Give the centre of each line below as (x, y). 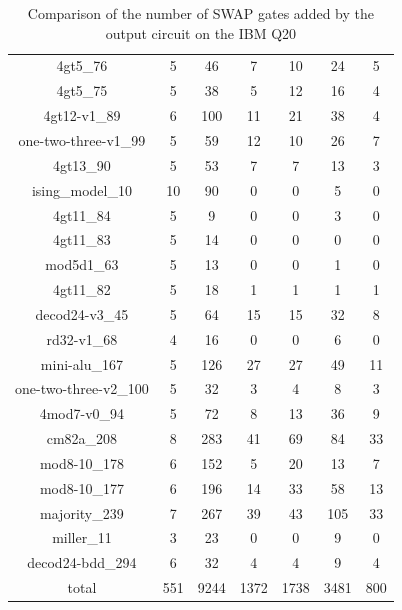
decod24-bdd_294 (82, 562)
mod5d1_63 (82, 264)
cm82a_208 (82, 438)
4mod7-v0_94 (82, 413)
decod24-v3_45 (82, 313)
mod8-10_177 (81, 487)
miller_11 (82, 537)
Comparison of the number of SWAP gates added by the (200, 13)
